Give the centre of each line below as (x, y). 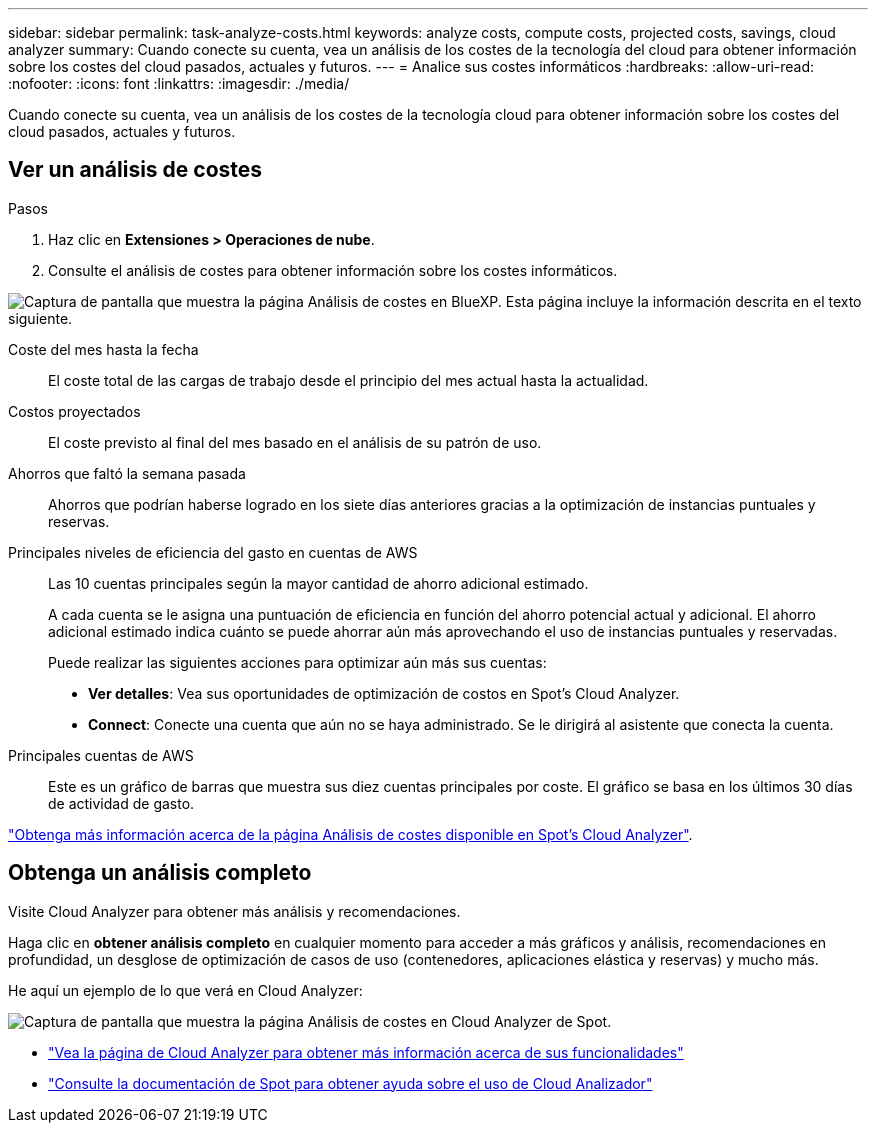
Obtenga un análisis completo (160, 873)
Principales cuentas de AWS (101, 755)
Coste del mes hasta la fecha (103, 349)
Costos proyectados (74, 411)
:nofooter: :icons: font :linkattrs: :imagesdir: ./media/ (179, 83)
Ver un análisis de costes (135, 170)
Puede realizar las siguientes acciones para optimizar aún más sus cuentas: (297, 662)
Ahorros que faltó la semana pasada (127, 473)
